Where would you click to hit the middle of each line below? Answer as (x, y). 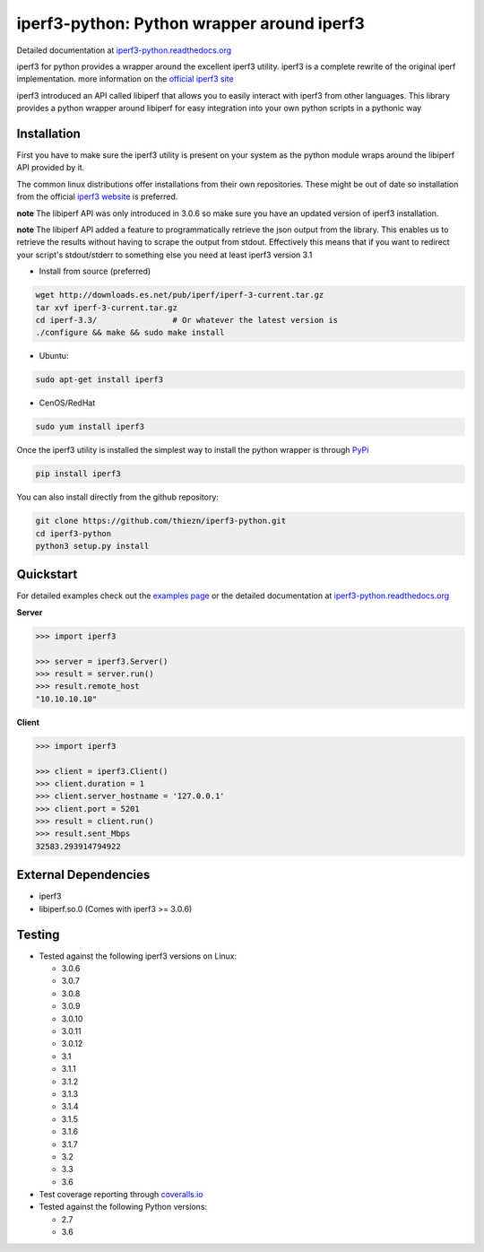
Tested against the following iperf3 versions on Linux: (138, 956)
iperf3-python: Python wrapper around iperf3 (190, 23)
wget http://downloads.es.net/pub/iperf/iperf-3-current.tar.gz (180, 295)
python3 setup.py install (92, 546)
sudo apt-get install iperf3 (99, 380)
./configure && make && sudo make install (130, 333)
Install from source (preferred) (95, 271)
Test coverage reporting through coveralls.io (121, 1195)
